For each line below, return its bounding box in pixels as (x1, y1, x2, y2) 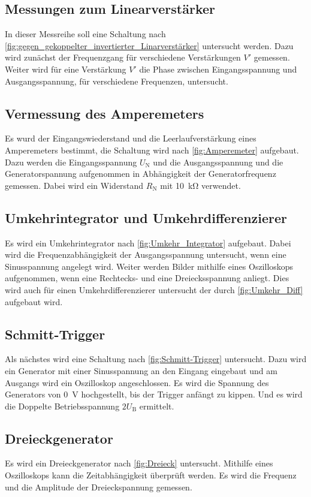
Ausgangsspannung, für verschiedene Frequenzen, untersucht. (5, 74, 228, 87)
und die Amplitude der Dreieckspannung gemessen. (5, 480, 192, 493)
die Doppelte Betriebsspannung (5, 399, 120, 412)
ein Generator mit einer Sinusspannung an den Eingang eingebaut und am (5, 364, 277, 376)
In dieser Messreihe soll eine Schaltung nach (5, 28, 166, 40)
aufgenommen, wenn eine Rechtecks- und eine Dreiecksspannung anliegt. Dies (5, 272, 289, 284)
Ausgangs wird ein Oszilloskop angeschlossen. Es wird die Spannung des (5, 376, 269, 388)
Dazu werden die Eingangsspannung (5, 155, 137, 168)
